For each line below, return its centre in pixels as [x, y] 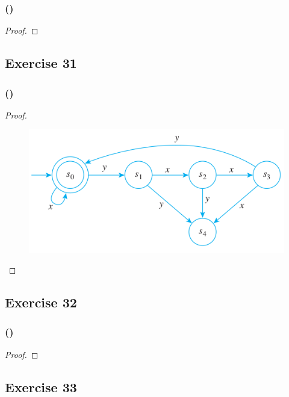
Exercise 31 [41, 63]
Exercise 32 [41, 302]
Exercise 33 [41, 386]
